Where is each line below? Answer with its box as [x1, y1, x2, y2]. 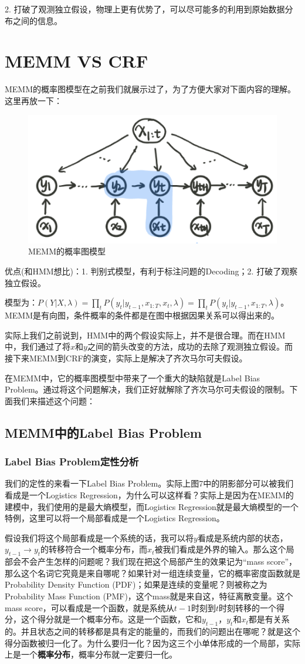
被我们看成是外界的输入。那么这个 [154, 543, 286, 555]
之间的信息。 [12, 14, 62, 26]
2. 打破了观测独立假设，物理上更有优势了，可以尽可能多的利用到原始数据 [5, 3, 285, 15]
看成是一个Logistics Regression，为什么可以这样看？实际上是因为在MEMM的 [5, 488, 294, 501]
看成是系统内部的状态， [197, 531, 288, 544]
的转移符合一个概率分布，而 [40, 543, 148, 555]
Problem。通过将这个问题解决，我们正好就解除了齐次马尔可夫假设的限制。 [5, 383, 290, 395]
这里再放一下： [5, 94, 62, 106]
